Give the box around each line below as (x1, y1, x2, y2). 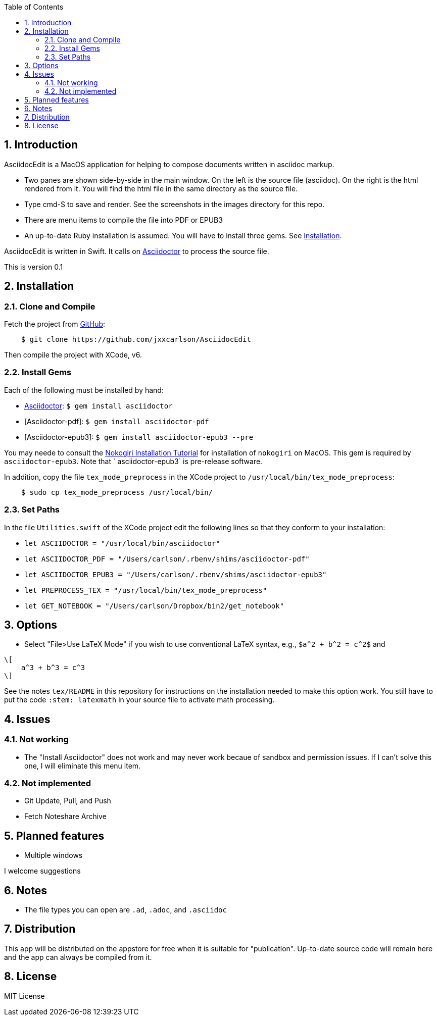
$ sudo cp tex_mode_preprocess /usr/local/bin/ (21, 488, 213, 496)
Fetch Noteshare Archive (24, 812, 107, 821)
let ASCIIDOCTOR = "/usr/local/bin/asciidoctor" (24, 539, 220, 547)
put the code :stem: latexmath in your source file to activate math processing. (4, 695, 275, 704)
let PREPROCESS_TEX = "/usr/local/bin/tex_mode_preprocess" (24, 586, 267, 594)
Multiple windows (24, 851, 83, 860)
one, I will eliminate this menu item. (24, 761, 141, 770)
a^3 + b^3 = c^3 (21, 664, 85, 672)
